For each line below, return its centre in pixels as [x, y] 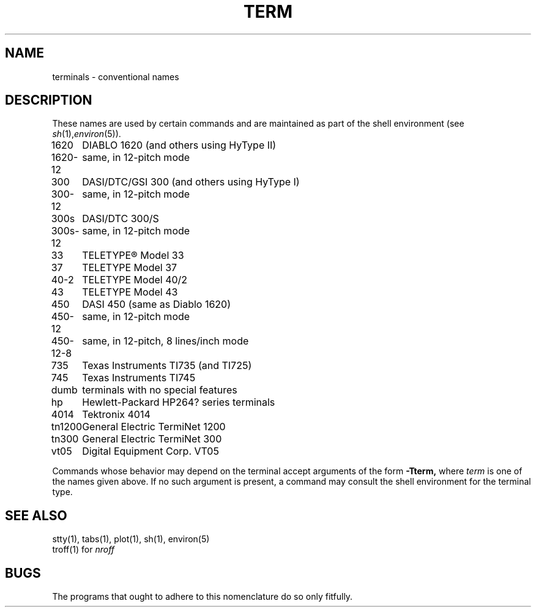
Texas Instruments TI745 [139, 378]
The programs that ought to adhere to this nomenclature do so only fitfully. [203, 597]
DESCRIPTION [49, 100]
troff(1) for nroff [84, 550]
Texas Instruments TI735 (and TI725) [167, 366]
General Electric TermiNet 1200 [154, 427]
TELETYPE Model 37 [130, 268]
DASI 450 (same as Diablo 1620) [157, 304]
